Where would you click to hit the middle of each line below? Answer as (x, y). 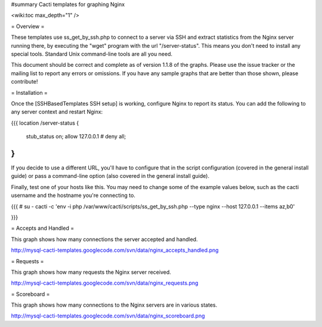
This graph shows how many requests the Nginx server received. (91, 272)
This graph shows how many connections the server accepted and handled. (104, 239)
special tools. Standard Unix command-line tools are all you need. (92, 54)
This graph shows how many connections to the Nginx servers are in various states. (114, 305)
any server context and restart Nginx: (57, 112)
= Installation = (29, 92)
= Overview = (28, 26)
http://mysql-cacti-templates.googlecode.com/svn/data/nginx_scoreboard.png (108, 316)
